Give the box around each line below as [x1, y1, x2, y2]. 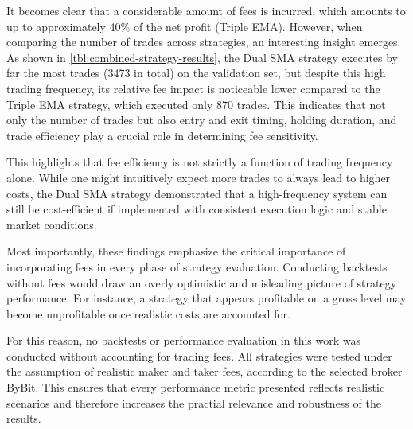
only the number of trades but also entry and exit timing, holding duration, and [6, 111, 397, 128]
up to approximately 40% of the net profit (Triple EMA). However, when [6, 18, 363, 34]
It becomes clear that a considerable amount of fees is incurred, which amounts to [6, 2, 406, 18]
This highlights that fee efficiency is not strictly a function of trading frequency [6, 154, 393, 170]
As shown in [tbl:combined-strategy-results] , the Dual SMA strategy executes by [6, 49, 399, 65]
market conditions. [6, 216, 97, 232]
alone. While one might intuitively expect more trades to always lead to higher [6, 169, 391, 185]
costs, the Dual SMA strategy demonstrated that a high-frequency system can [6, 185, 388, 201]
